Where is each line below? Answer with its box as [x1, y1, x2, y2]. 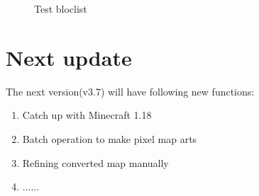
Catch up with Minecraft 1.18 [22, 108, 152, 122]
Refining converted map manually [22, 155, 169, 170]
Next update [6, 42, 132, 71]
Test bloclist [34, 1, 87, 16]
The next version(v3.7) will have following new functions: [6, 83, 255, 98]
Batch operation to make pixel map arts [22, 131, 197, 146]
